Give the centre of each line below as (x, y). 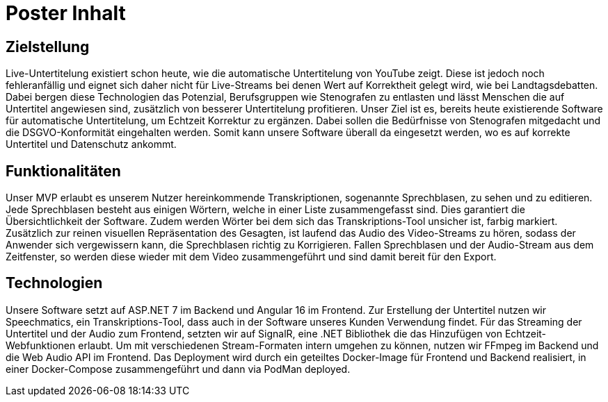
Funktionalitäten (63, 171)
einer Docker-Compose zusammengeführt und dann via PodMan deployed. (178, 369)
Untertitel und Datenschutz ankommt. (91, 144)
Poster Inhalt (66, 13)
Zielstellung (48, 47)
